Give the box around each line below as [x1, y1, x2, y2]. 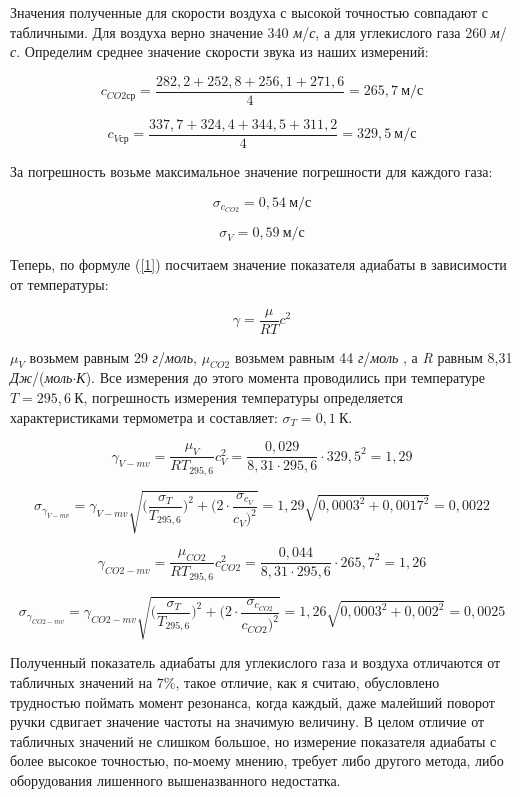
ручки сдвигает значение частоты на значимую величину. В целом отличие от [10, 711, 485, 732]
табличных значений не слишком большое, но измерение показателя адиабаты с [10, 730, 497, 751]
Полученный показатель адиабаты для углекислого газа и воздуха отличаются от [10, 652, 501, 673]
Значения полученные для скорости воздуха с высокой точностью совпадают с [10, 2, 489, 22]
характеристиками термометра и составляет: [10, 406, 278, 427]
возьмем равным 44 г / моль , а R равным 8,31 [234, 346, 513, 367]
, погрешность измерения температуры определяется [83, 387, 403, 407]
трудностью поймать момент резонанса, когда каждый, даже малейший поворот [10, 691, 495, 712]
